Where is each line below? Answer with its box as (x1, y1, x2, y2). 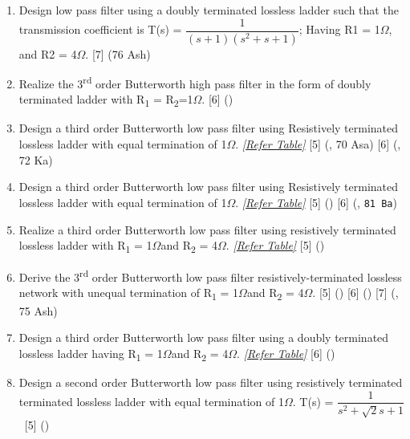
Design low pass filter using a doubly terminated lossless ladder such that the (18, 2, 399, 18)
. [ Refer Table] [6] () (237, 344, 335, 361)
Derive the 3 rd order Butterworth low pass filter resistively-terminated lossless (18, 266, 402, 285)
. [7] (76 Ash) (85, 45, 151, 62)
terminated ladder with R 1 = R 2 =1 (18, 91, 193, 110)
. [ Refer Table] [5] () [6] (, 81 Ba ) (235, 193, 397, 210)
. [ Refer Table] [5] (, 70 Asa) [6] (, (235, 136, 401, 152)
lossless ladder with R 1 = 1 (18, 237, 152, 255)
